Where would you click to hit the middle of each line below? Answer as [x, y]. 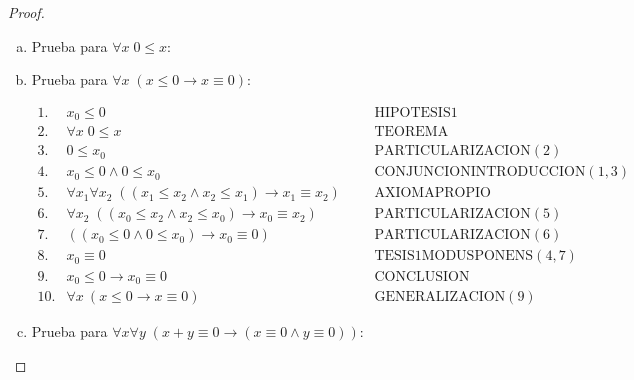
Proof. [26, 12]
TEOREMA [411, 132]
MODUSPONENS [477, 256]
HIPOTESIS [412, 112]
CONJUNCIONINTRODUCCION [480, 172]
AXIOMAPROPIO [432, 193]
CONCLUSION [422, 276]
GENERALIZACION [440, 296]
